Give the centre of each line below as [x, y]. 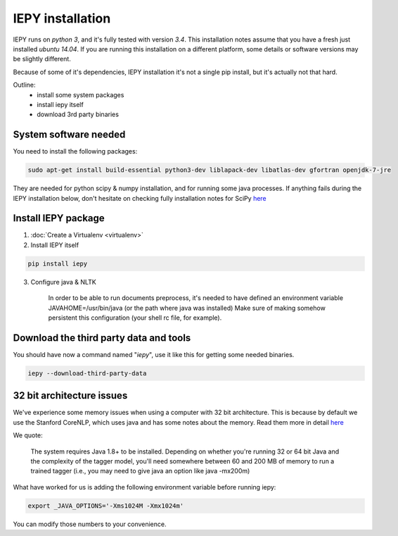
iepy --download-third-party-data [87, 373]
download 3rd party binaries [78, 114]
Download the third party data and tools [102, 338]
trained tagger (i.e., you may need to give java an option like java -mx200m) [140, 471]
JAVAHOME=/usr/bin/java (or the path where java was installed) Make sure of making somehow [187, 308]
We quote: [28, 435]
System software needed [69, 135]
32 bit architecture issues [70, 395]
